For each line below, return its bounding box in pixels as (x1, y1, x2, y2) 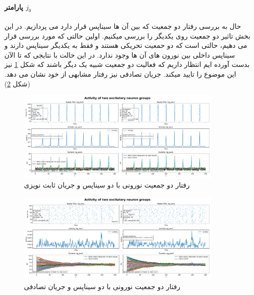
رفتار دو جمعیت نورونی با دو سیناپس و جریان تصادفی (24, 281, 181, 292)
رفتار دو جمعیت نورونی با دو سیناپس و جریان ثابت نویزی (24, 180, 190, 190)
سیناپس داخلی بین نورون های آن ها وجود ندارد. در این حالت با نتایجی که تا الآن (4, 49, 235, 60)
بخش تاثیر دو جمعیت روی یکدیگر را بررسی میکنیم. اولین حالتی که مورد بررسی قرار (4, 30, 251, 41)
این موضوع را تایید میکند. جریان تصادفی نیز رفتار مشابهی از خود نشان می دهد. (4, 68, 236, 79)
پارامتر (4, 1, 23, 12)
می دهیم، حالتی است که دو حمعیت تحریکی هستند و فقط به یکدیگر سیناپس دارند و (4, 40, 248, 50)
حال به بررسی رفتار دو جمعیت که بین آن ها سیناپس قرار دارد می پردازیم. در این (4, 21, 241, 31)
